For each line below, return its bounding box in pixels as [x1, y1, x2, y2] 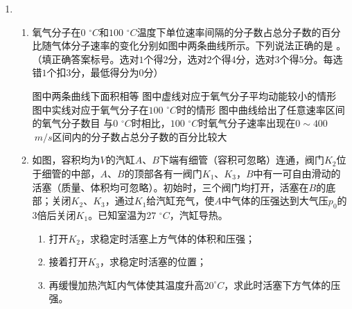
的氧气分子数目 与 [32, 116, 114, 130]
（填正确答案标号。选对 [32, 51, 139, 66]
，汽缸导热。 [169, 207, 228, 222]
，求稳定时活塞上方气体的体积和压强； [80, 231, 255, 245]
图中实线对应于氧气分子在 [32, 102, 149, 116]
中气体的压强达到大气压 [221, 193, 328, 208]
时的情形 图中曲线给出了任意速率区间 [177, 102, 345, 116]
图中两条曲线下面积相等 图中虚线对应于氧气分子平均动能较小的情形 [32, 88, 337, 103]
